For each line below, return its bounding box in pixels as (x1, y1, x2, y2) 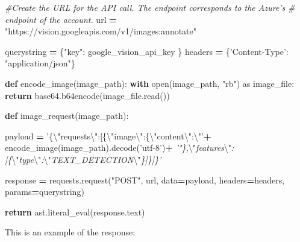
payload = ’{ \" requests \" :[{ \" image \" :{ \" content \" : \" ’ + (5, 129, 211, 142)
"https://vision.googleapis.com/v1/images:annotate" (5, 25, 197, 37)
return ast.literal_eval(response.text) (5, 205, 145, 218)
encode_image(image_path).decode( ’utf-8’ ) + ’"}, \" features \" (5, 141, 232, 154)
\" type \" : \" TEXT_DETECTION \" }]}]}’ (11, 153, 161, 165)
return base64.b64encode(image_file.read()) (5, 89, 170, 101)
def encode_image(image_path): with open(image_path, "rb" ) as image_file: (5, 77, 295, 89)
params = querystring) (5, 185, 84, 198)
